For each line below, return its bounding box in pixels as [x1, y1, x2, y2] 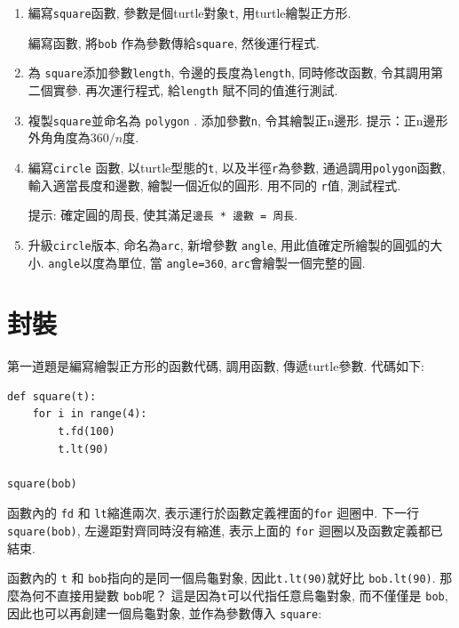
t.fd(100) [58, 425, 115, 439]
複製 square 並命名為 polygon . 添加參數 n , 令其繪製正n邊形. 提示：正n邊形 [28, 110, 448, 129]
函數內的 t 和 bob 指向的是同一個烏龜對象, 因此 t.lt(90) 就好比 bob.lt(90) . [7, 568, 436, 587]
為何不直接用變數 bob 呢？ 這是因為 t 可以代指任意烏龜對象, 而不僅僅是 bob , [19, 586, 448, 604]
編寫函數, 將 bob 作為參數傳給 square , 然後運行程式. [28, 33, 320, 52]
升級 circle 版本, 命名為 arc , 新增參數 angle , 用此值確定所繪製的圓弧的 [28, 235, 431, 254]
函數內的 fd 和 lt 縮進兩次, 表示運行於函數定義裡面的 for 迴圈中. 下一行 [7, 503, 419, 522]
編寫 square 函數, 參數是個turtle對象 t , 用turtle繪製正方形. [28, 4, 352, 21]
